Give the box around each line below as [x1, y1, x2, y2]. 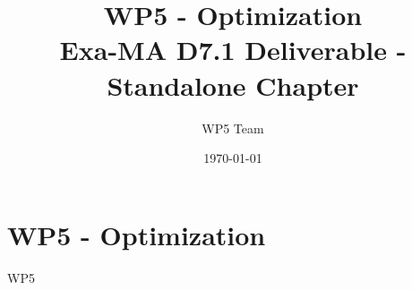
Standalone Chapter [107, 66, 359, 103]
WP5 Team [202, 118, 264, 137]
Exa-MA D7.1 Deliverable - [59, 31, 407, 68]
